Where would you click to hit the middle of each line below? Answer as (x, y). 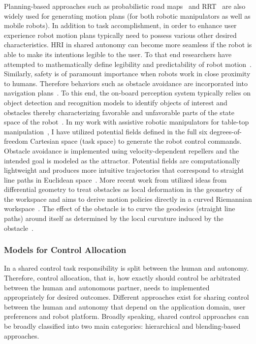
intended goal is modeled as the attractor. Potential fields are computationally (122, 160)
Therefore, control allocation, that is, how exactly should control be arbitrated (122, 278)
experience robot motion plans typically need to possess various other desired (120, 35)
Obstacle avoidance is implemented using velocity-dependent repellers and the (122, 150)
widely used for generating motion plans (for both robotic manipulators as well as (127, 16)
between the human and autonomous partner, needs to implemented (107, 287)
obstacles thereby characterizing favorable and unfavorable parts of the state (119, 112)
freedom (16, 141)
